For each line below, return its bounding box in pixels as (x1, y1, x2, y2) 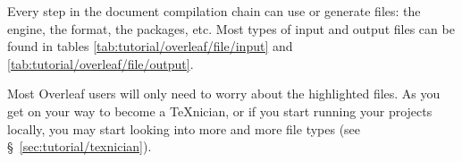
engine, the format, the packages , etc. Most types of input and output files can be (7, 19, 455, 38)
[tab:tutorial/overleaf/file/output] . (7, 54, 194, 72)
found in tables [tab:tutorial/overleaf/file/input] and (7, 37, 293, 55)
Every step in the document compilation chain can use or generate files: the (7, 2, 421, 20)
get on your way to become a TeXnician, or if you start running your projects (7, 101, 433, 120)
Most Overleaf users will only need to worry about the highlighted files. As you (7, 84, 441, 103)
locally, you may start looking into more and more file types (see (7, 119, 361, 138)
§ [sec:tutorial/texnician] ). (7, 137, 152, 156)
